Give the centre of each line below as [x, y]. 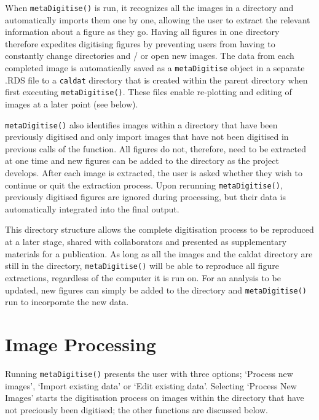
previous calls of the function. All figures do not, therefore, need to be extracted [156, 148]
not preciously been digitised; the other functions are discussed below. [136, 409]
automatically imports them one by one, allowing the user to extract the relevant [158, 19]
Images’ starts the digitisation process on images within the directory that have [155, 398]
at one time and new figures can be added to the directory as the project [142, 161]
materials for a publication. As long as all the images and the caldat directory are [159, 253]
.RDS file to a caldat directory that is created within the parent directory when [156, 80]
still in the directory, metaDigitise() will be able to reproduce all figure [142, 266]
